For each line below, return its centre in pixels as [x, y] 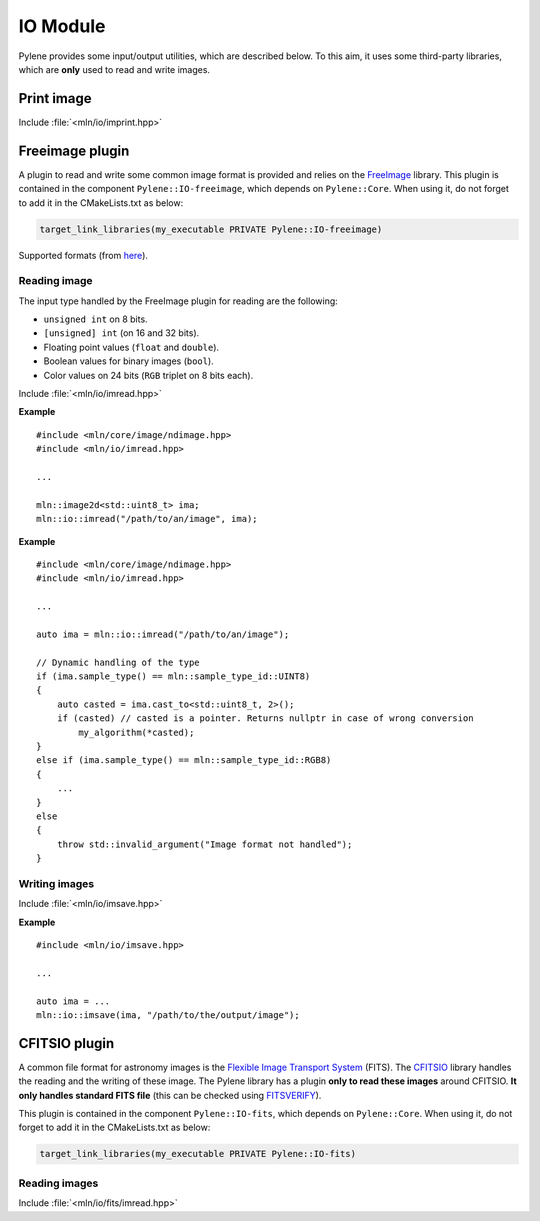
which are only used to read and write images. [114, 69]
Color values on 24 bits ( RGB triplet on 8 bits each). [148, 375]
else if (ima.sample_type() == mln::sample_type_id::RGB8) [184, 760]
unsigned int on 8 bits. [96, 319]
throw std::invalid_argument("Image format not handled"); [204, 844]
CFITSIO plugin [66, 1043]
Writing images [56, 883]
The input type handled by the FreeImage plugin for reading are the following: [178, 301]
